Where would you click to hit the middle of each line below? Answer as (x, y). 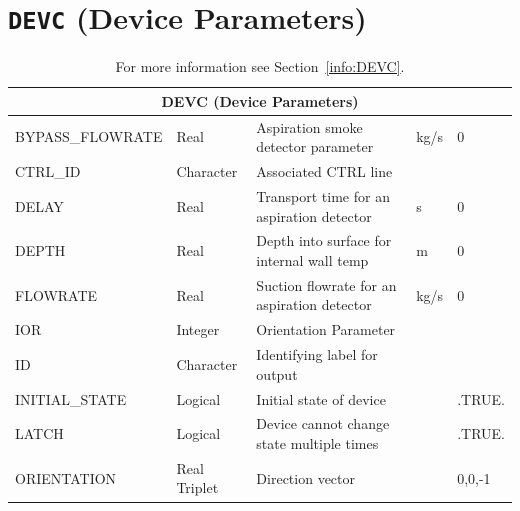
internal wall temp (312, 260)
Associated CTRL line (324, 171)
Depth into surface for (324, 240)
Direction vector (306, 477)
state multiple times (317, 443)
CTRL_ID (48, 171)
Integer (198, 329)
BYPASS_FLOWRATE (89, 136)
